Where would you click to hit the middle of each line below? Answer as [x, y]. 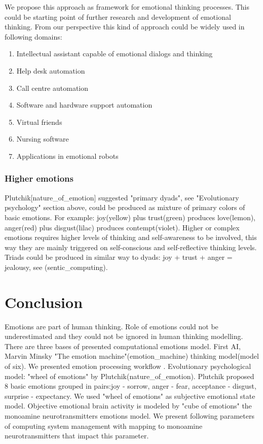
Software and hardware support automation [84, 105]
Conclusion [44, 302]
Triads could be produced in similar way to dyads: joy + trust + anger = [119, 257]
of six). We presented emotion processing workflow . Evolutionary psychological [128, 366]
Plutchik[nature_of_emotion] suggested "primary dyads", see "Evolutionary [122, 197]
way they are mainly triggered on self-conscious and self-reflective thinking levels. [131, 247]
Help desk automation [51, 70]
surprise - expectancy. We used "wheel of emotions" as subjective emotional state [130, 396]
